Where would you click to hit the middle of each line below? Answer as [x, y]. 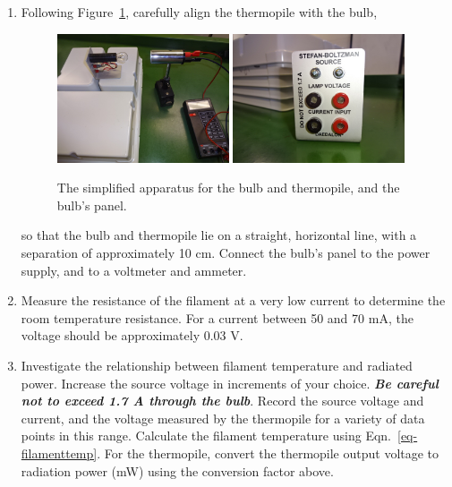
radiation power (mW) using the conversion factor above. [177, 470]
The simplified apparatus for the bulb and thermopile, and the [228, 188]
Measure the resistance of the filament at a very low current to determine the [233, 300]
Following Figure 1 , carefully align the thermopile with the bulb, [199, 12]
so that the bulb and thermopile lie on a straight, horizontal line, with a [219, 235]
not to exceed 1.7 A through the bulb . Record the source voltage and [222, 401]
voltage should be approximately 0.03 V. [132, 335]
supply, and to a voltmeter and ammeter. [134, 270]
